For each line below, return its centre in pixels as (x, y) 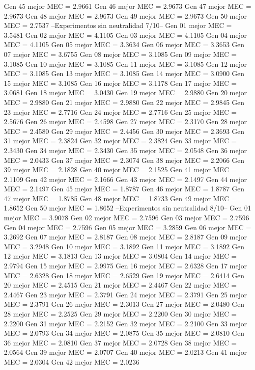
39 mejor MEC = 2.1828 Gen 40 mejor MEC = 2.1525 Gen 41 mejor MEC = (120, 170)
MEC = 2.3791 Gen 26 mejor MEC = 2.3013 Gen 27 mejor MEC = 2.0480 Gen (124, 304)
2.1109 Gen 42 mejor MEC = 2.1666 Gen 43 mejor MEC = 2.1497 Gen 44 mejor (126, 179)
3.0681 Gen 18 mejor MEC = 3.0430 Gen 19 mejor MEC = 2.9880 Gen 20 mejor (126, 92)
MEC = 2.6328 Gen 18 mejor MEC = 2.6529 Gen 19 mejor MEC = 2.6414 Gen (124, 275)
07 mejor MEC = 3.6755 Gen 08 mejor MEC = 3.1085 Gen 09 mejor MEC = (120, 54)
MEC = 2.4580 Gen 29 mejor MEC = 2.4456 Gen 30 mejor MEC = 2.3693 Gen (124, 131)
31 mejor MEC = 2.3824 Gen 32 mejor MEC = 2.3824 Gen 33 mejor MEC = (120, 141)
